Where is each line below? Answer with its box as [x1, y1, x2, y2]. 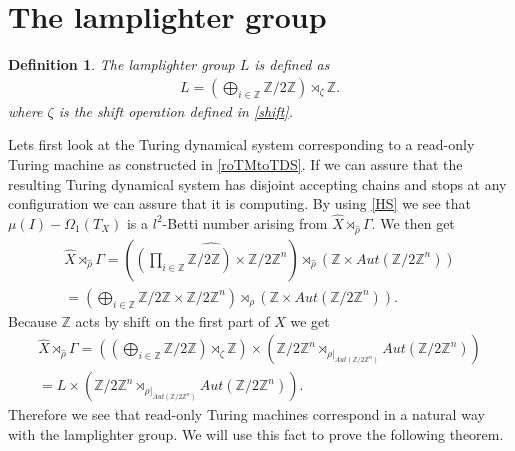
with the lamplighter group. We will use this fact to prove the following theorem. [8, 424, 504, 444]
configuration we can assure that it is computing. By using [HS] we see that [8, 193, 472, 214]
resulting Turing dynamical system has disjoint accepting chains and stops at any [8, 173, 507, 194]
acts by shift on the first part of [75, 310, 270, 331]
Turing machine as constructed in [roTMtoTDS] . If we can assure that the [8, 153, 463, 174]
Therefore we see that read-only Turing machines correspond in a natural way [8, 404, 485, 425]
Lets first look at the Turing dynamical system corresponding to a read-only [8, 134, 475, 155]
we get [290, 310, 330, 331]
